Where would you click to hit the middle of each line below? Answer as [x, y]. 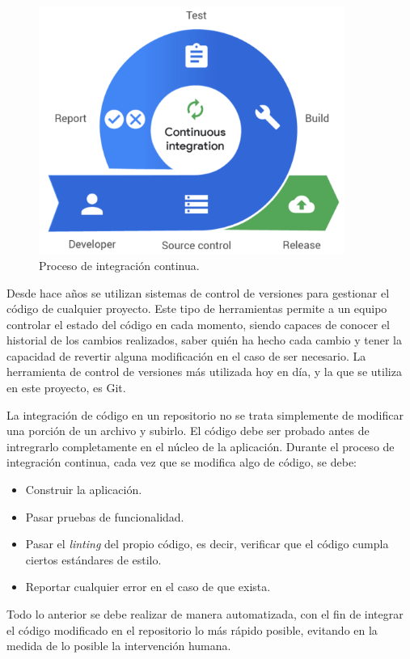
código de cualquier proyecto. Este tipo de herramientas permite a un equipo [197, 308]
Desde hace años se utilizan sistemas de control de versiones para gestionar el [198, 292]
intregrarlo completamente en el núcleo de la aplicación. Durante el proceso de [201, 446]
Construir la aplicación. [84, 490]
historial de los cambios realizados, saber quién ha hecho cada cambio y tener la [204, 340]
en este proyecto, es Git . [66, 388]
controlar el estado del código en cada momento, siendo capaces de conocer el [198, 324]
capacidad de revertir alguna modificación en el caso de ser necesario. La [186, 355]
